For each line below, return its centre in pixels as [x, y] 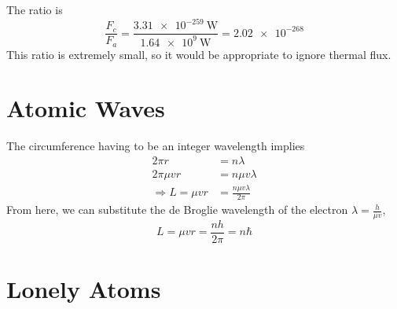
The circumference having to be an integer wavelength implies [156, 146]
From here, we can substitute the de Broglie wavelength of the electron [177, 210]
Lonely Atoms [84, 289]
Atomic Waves [86, 108]
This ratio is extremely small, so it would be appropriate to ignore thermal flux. [199, 54]
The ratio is [35, 9]
